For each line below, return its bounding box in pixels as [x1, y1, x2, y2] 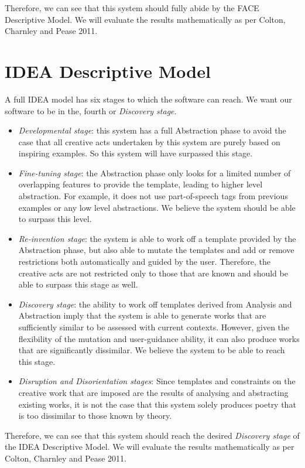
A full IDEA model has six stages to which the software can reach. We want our [5, 93, 292, 105]
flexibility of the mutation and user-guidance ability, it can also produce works [18, 332, 300, 344]
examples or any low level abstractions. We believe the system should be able [18, 201, 296, 213]
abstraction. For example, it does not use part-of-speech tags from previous [18, 190, 288, 202]
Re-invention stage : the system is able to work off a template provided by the [18, 232, 296, 244]
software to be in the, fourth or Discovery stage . [5, 104, 177, 117]
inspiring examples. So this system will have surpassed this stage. [18, 147, 253, 159]
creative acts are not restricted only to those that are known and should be [18, 267, 288, 279]
